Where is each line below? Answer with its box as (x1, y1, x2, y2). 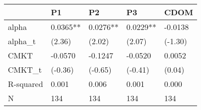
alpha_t (8, 35, 36, 47)
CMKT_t (8, 64, 42, 75)
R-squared (8, 78, 43, 89)
